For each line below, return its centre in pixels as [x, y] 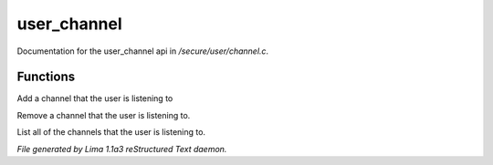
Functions [46, 77]
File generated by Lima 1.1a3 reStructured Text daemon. [122, 149]
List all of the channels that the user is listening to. [111, 132]
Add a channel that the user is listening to [95, 98]
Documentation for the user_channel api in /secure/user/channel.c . [143, 51]
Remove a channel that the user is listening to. [104, 115]
